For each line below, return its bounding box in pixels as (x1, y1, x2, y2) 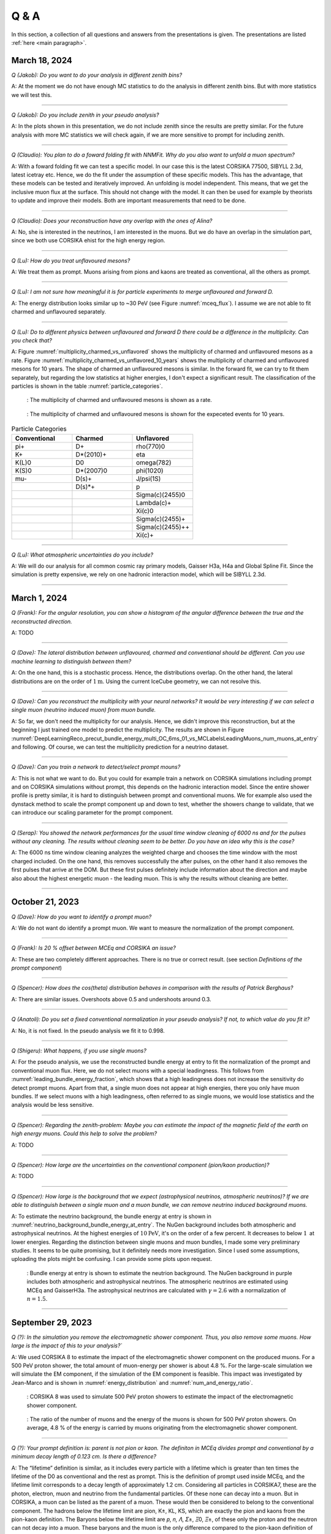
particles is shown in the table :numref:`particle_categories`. (11, 382, 163, 390)
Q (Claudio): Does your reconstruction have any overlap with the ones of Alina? (11, 217, 213, 224)
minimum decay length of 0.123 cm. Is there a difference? (11, 1453, 156, 1460)
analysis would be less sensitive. (11, 1101, 94, 1109)
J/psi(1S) (135, 474, 161, 483)
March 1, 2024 (11, 593, 67, 604)
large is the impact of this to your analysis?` (11, 1342, 123, 1349)
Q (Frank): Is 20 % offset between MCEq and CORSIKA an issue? (11, 944, 176, 952)
